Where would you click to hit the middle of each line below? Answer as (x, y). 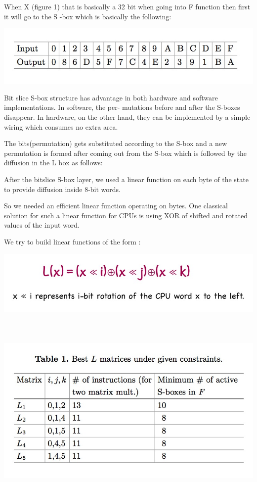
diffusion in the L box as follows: (53, 163)
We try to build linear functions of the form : (72, 241)
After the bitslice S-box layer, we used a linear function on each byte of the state (126, 179)
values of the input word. (42, 225)
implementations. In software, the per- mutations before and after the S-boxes (122, 107)
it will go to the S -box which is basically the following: (88, 16)
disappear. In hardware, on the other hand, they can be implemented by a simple (127, 117)
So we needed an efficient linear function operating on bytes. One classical (116, 206)
